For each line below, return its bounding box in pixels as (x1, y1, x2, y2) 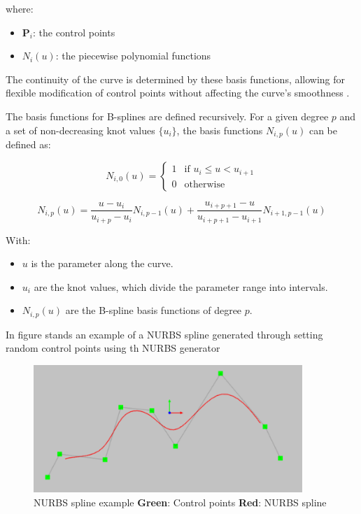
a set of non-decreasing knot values (6, 122, 155, 137)
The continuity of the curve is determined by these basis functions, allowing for (6, 71, 346, 86)
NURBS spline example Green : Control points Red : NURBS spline (34, 494, 327, 509)
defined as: (6, 137, 51, 152)
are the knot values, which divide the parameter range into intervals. (34, 279, 328, 294)
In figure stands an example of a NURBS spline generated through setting (6, 327, 323, 341)
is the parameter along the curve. (31, 256, 174, 271)
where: (6, 1, 34, 15)
